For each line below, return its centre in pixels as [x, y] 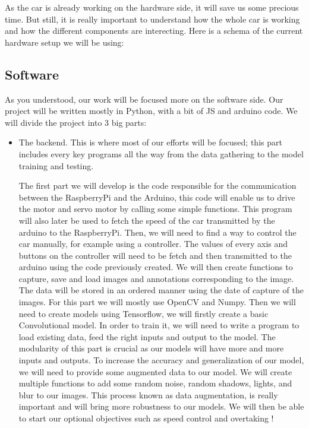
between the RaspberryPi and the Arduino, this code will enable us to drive [157, 197]
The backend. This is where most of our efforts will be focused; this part [150, 142]
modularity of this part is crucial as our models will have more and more [151, 348]
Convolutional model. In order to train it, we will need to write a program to [159, 325]
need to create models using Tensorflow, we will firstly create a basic [144, 313]
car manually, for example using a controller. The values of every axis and [153, 244]
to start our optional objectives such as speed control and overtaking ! [146, 418]
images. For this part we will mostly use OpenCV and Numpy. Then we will [157, 302]
